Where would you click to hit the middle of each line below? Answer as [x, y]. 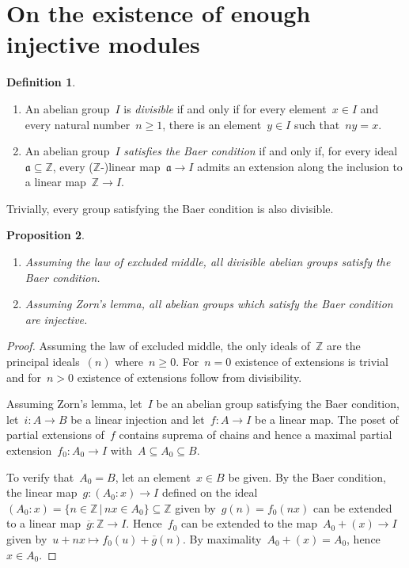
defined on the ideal [210, 492]
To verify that [40, 477]
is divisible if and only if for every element [225, 108]
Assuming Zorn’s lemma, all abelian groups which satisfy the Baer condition [209, 304]
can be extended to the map [249, 523]
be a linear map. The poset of [326, 419]
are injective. [56, 319]
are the [344, 346]
